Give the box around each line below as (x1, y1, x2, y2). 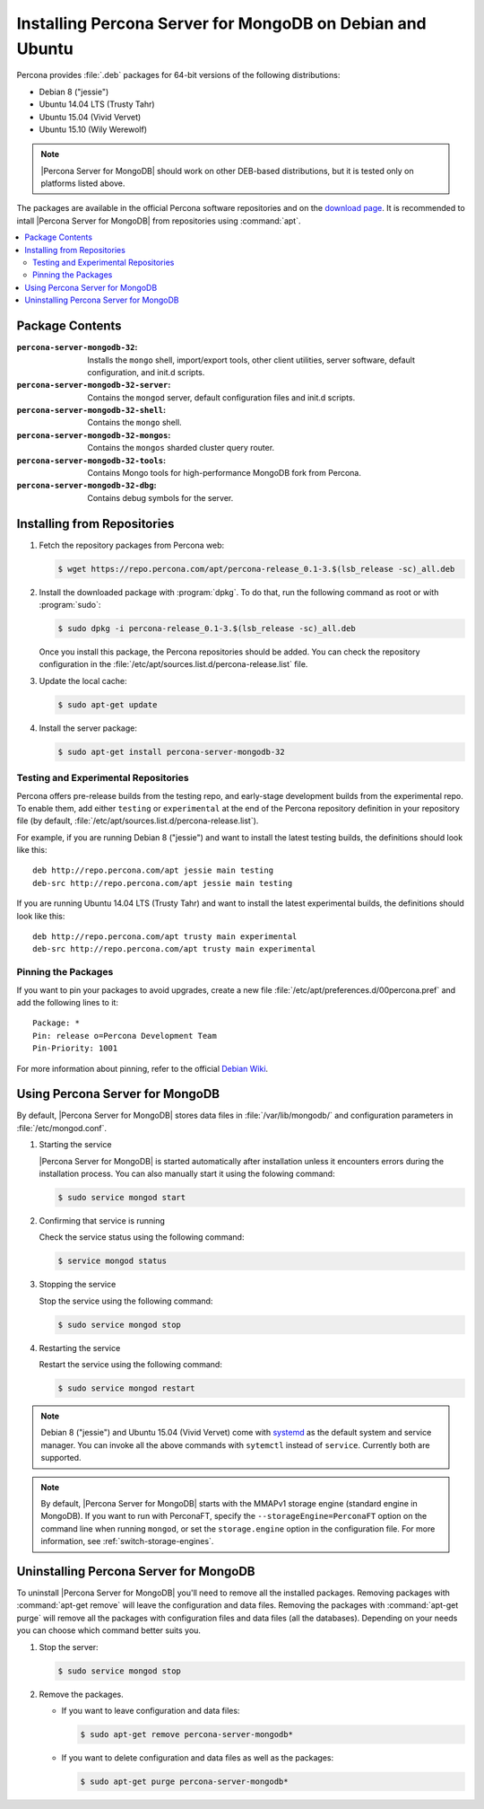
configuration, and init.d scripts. (87, 366, 205, 377)
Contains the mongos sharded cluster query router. (87, 443, 275, 453)
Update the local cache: (39, 675, 127, 686)
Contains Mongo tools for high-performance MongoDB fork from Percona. (87, 468, 362, 479)
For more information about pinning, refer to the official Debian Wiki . (16, 1063, 269, 1074)
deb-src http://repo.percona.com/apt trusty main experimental (32, 944, 316, 954)
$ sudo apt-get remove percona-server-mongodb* (80, 1729, 293, 1739)
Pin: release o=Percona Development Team (32, 1031, 217, 1041)
